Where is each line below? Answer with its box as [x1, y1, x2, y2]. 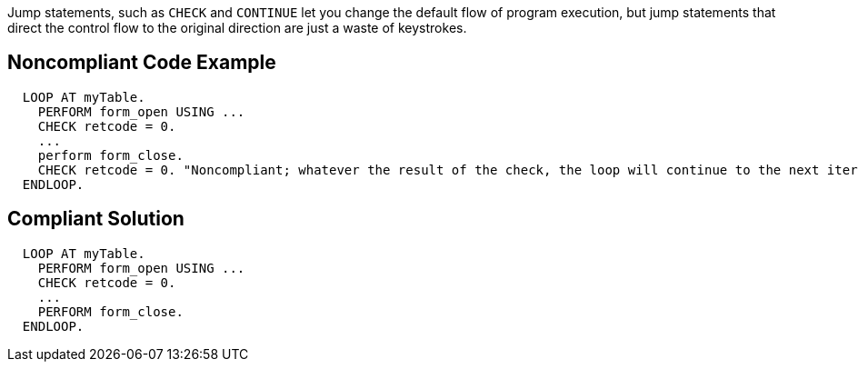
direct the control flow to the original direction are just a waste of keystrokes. [7, 20, 467, 35]
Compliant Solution [7, 207, 185, 231]
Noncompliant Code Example [7, 51, 276, 75]
